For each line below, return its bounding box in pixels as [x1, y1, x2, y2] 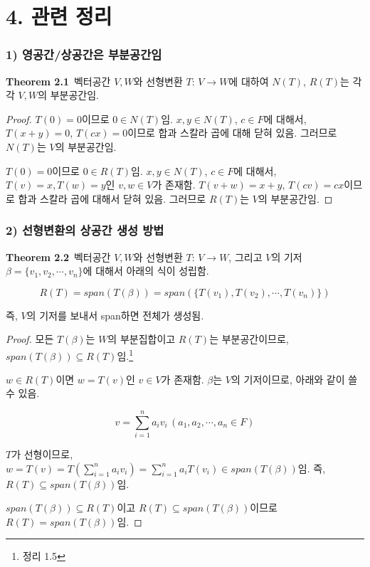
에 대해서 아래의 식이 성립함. [83, 263, 209, 278]
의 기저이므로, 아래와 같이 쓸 [231, 371, 358, 386]
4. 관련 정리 [6, 1, 112, 31]
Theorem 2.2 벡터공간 [6, 249, 111, 264]
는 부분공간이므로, [209, 332, 289, 346]
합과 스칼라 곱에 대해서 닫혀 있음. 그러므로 [18, 191, 206, 206]
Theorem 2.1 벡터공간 [6, 73, 111, 88]
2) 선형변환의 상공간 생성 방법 [6, 221, 164, 239]
